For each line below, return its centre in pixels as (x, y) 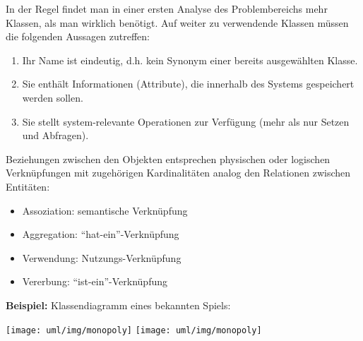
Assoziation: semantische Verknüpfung (105, 210)
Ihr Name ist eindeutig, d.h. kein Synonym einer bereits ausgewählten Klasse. (190, 60)
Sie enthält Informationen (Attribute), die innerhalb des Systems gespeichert (188, 84)
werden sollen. (53, 97)
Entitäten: (28, 186)
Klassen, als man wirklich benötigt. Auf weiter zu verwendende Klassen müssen (177, 22)
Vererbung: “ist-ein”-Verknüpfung (95, 281)
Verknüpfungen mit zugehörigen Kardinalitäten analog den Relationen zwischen (178, 173)
